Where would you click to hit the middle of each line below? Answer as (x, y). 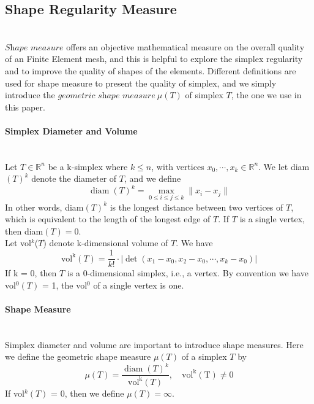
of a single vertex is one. (139, 285)
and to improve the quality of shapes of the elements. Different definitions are (151, 70)
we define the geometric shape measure (78, 356)
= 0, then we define (88, 393)
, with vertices (178, 166)
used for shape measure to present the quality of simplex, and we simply (141, 83)
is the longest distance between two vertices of (196, 207)
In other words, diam (44, 207)
